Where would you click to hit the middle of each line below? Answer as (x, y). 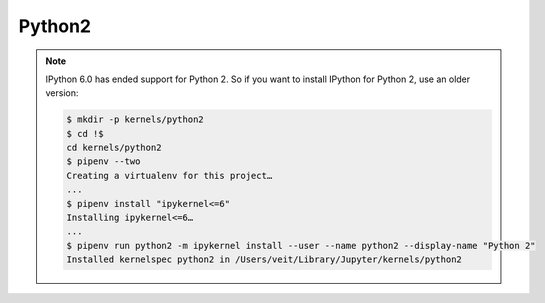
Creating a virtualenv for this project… (169, 175)
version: (62, 93)
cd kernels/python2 (114, 148)
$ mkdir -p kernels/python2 (135, 119)
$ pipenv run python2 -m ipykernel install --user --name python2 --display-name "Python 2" (301, 245)
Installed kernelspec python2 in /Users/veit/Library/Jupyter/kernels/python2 (264, 259)
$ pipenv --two (103, 161)
